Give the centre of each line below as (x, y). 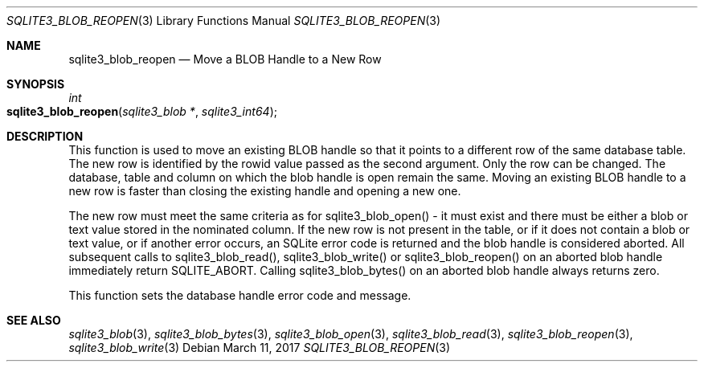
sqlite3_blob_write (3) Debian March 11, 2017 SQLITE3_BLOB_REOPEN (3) (260, 348)
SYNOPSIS (36, 84)
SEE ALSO (34, 320)
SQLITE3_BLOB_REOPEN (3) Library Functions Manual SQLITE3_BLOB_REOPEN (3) (224, 20)
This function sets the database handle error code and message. (240, 295)
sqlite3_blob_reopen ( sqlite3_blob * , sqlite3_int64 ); (142, 111)
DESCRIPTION (45, 136)
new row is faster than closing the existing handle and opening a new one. (265, 191)
